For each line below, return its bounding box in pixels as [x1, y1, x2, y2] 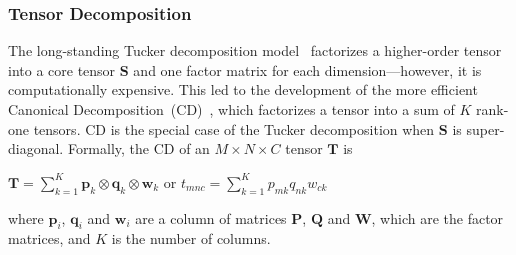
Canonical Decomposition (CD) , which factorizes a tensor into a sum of [8, 99, 455, 119]
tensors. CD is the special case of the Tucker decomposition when [33, 118, 435, 139]
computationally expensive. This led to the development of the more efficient [8, 79, 478, 100]
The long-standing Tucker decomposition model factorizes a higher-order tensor [8, 40, 502, 61]
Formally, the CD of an [67, 138, 210, 159]
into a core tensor [8, 59, 116, 80]
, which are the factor [371, 207, 504, 228]
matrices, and [8, 228, 91, 249]
